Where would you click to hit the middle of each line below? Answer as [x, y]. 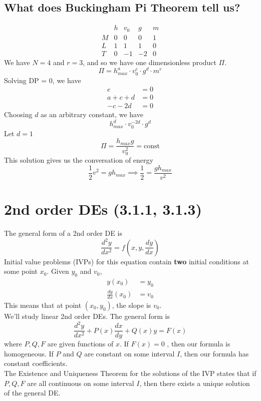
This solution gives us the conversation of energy [79, 160]
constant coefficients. [36, 363]
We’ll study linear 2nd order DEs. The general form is [87, 316]
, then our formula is [199, 344]
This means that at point [43, 305]
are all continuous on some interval [81, 383]
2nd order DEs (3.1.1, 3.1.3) [103, 209]
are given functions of [80, 344]
